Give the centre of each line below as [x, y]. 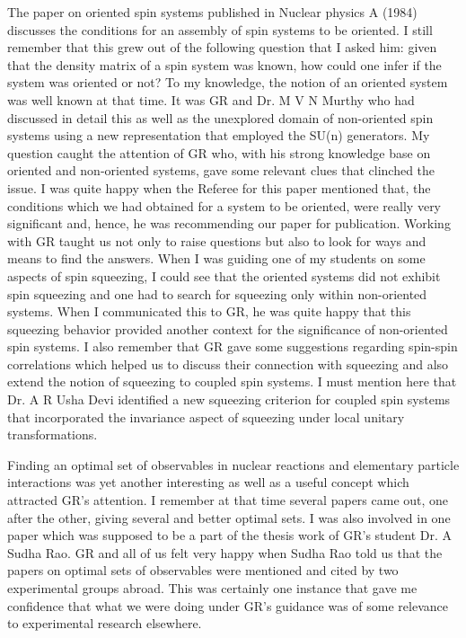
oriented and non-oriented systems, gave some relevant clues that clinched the [221, 170]
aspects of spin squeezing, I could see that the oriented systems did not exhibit [224, 275]
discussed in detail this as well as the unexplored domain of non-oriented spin [220, 117]
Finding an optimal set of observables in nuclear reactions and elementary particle [233, 464]
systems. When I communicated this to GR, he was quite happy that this [209, 311]
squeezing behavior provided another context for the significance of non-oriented [228, 328]
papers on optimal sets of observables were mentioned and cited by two [203, 570]
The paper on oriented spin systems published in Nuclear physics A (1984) [212, 12]
